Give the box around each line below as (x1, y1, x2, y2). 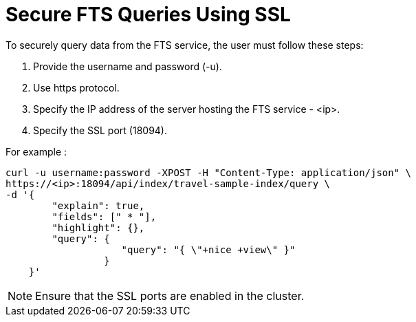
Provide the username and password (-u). (33, 60, 222, 72)
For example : (6, 145, 67, 158)
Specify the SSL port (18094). (33, 124, 168, 136)
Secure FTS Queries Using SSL (6, 3, 291, 26)
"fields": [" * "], (52, 211, 157, 222)
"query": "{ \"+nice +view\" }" (121, 244, 296, 255)
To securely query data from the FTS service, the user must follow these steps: (6, 39, 364, 51)
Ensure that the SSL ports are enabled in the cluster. (35, 288, 305, 303)
